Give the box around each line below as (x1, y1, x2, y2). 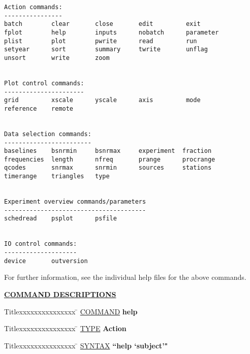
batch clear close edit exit (4, 20, 201, 28)
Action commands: (4, 4, 63, 11)
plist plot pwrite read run (4, 37, 197, 45)
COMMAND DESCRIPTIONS (4, 288, 116, 299)
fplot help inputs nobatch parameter (4, 28, 219, 36)
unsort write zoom (4, 54, 110, 61)
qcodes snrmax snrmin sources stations (4, 164, 212, 172)
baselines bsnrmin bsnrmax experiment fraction (4, 147, 212, 155)
